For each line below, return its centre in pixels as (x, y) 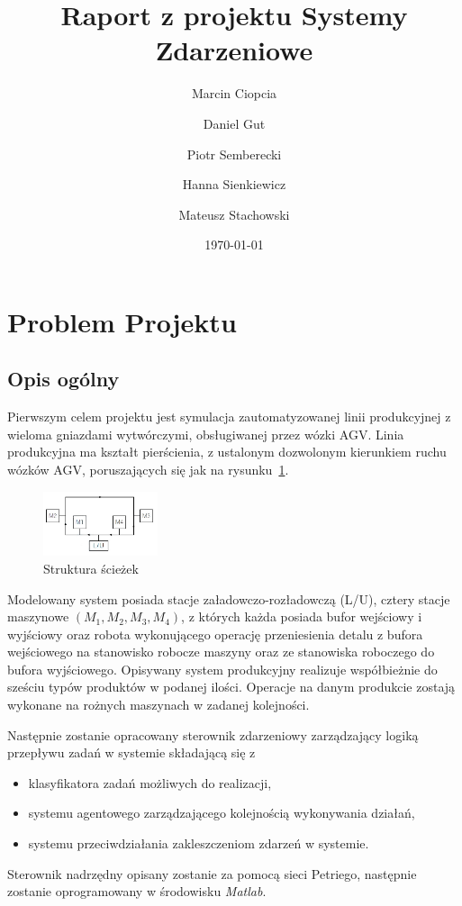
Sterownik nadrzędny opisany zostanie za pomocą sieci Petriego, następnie (212, 873)
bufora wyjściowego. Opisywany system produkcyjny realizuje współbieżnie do (222, 669)
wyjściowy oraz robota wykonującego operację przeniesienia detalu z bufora (215, 634)
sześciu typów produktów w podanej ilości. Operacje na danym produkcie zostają (231, 687)
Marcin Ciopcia (234, 93)
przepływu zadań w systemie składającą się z (131, 752)
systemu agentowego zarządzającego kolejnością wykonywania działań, (222, 813)
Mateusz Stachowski (234, 214)
